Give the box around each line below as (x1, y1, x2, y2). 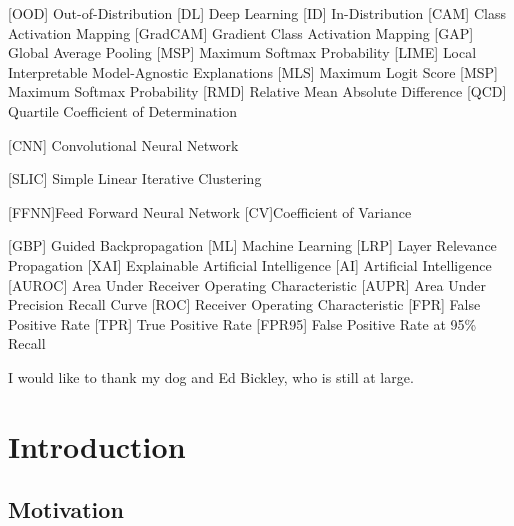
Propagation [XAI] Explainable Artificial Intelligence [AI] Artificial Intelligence (8, 254, 492, 275)
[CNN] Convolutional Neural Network (8, 134, 239, 155)
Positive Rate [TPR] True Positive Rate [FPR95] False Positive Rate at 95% (8, 313, 477, 334)
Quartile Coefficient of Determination (8, 100, 237, 121)
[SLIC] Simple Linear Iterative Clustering (8, 168, 262, 189)
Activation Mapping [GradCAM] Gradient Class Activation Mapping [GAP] (8, 22, 474, 43)
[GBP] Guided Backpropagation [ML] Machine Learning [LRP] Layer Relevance (8, 235, 497, 256)
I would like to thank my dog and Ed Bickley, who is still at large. (8, 366, 414, 387)
